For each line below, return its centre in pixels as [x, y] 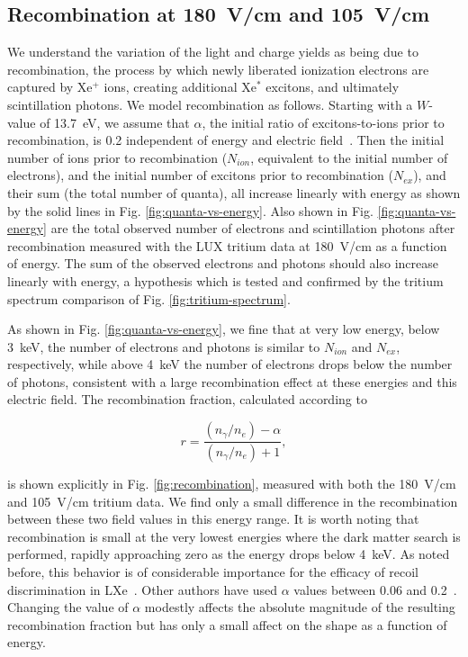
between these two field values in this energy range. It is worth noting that [213, 519]
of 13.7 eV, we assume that [115, 122]
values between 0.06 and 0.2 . [375, 589]
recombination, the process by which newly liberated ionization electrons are [218, 69]
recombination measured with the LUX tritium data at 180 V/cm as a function [227, 245]
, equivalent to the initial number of [349, 157]
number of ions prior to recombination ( [117, 157]
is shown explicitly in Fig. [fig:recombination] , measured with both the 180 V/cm [232, 483]
